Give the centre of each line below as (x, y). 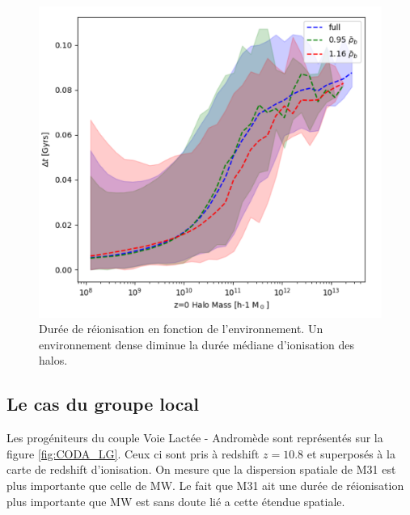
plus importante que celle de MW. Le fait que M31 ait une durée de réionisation (205, 485)
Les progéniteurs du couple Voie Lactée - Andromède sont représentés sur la (195, 438)
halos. (53, 360)
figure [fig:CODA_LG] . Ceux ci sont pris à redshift (133, 453)
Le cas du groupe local (103, 404)
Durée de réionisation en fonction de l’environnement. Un (181, 329)
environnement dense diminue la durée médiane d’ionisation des (197, 344)
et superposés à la (351, 453)
